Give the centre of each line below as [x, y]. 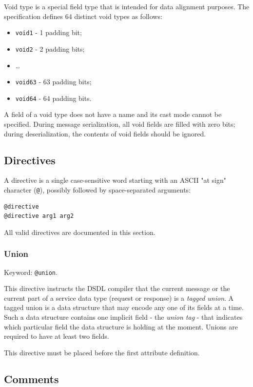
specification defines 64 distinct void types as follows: [83, 16]
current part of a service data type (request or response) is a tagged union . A [119, 298]
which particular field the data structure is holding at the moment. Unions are [121, 326]
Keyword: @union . [31, 272]
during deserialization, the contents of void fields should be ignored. [105, 133]
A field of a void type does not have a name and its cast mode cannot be [113, 114]
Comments [31, 378]
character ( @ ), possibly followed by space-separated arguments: [97, 189]
